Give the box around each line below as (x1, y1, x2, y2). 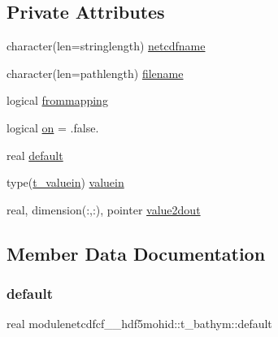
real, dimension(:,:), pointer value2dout (7, 201, 201, 218)
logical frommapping (7, 92, 108, 109)
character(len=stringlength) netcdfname (7, 37, 206, 54)
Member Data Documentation (7, 240, 266, 266)
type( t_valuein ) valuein (7, 174, 124, 191)
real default (7, 146, 63, 163)
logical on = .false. (7, 119, 99, 136)
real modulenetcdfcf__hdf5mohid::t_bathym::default (7, 315, 272, 332)
